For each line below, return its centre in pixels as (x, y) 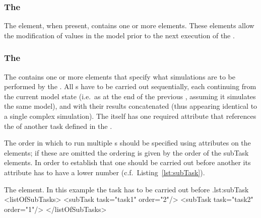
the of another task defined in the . (58, 126)
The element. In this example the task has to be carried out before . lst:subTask (126, 189)
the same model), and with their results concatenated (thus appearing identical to (131, 106)
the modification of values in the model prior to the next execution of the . (119, 35)
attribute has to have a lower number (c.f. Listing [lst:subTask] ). (105, 172)
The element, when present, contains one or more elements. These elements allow (129, 25)
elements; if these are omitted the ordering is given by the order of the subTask (126, 152)
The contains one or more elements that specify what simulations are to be (120, 76)
